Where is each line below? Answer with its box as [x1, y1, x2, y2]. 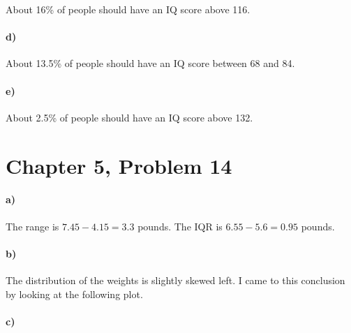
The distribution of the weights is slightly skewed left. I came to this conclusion [6, 272, 345, 287]
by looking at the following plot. [6, 286, 143, 301]
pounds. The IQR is [137, 219, 223, 233]
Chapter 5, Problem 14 [6, 151, 232, 179]
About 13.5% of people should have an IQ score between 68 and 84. [6, 56, 295, 71]
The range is [6, 219, 59, 233]
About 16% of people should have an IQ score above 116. [6, 2, 251, 16]
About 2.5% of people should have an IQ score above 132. [6, 110, 253, 124]
